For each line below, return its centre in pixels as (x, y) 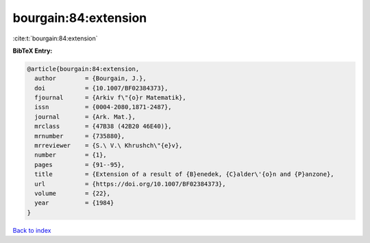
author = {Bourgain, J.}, (90, 78)
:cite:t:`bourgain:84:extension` (55, 38)
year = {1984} (74, 203)
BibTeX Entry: (33, 51)
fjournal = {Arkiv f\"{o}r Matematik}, (110, 98)
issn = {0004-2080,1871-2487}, (103, 107)
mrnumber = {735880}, (80, 136)
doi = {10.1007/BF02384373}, (101, 88)
